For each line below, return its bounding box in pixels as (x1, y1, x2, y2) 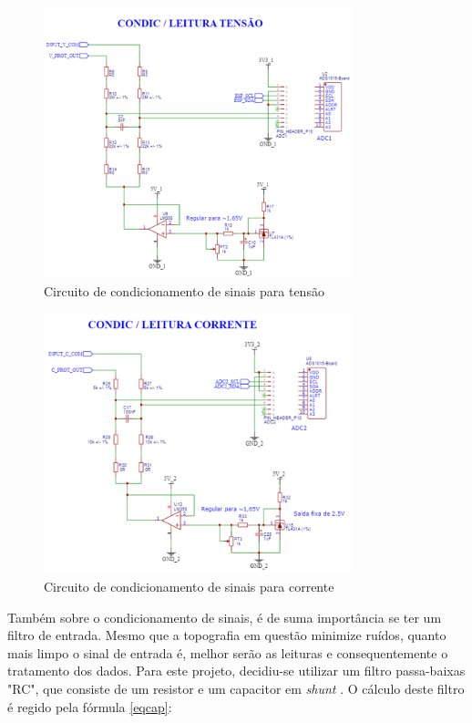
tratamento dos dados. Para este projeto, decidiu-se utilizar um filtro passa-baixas (7, 661, 466, 680)
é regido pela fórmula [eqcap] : (7, 697, 172, 716)
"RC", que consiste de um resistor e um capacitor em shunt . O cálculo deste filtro (7, 678, 465, 697)
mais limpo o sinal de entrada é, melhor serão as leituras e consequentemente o (7, 643, 448, 662)
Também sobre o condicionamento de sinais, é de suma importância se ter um (7, 607, 442, 626)
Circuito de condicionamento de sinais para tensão (44, 282, 324, 301)
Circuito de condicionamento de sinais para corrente (44, 576, 334, 595)
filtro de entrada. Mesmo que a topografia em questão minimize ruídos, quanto (7, 625, 446, 645)
